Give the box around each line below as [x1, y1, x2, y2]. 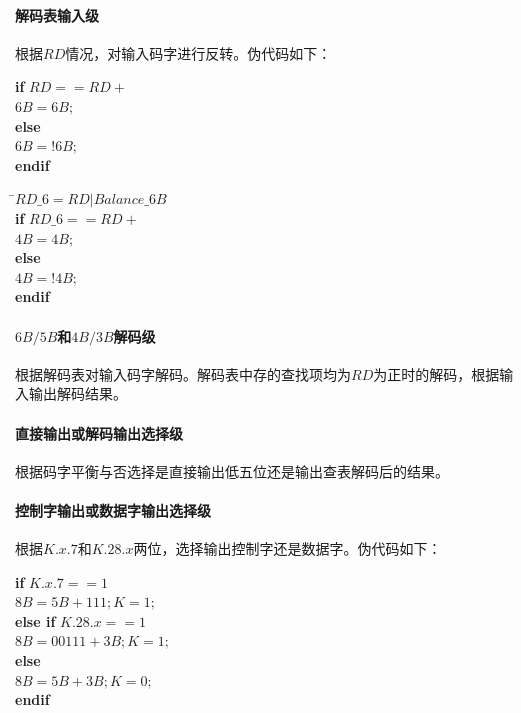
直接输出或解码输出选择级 [15, 422, 183, 443]
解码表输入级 [15, 4, 99, 25]
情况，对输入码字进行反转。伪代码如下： [65, 42, 332, 63]
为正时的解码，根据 [373, 363, 500, 384]
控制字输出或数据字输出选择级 [15, 499, 211, 520]
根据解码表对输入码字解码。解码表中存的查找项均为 [15, 363, 351, 384]
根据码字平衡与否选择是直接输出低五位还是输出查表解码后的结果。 [15, 460, 449, 481]
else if [15, 610, 56, 631]
